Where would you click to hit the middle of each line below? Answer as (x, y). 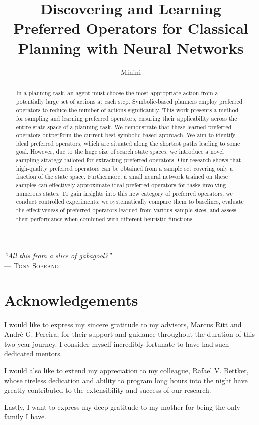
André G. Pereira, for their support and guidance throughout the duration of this (130, 334)
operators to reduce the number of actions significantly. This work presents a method (127, 110)
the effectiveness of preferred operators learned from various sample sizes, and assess (126, 210)
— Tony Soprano (31, 265)
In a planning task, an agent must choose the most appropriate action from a (117, 93)
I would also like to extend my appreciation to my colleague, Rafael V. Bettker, (126, 370)
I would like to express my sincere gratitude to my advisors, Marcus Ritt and (123, 324)
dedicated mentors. (33, 353)
